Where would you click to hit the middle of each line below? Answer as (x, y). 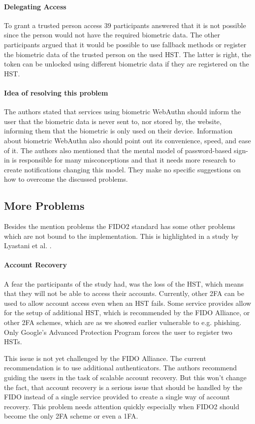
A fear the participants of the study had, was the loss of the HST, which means (124, 283)
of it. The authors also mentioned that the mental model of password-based (118, 150)
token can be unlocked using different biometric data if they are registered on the (127, 64)
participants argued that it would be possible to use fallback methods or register (125, 44)
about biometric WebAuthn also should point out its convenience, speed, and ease (127, 140)
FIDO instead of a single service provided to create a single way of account (117, 397)
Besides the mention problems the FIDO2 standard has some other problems (120, 226)
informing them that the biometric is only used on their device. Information (118, 131)
